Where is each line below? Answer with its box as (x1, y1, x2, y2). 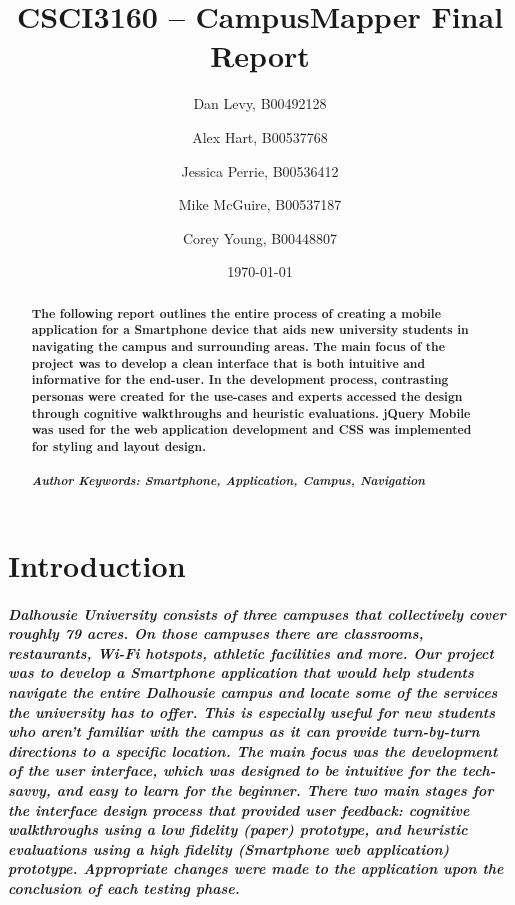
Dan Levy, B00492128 (193, 93, 327, 114)
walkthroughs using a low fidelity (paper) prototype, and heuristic (8, 819, 468, 840)
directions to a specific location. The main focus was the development (8, 740, 498, 761)
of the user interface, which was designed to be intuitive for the (8, 760, 457, 781)
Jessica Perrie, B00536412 (181, 160, 339, 181)
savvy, (8, 780, 51, 801)
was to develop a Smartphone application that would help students (8, 662, 474, 683)
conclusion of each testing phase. (8, 877, 240, 898)
